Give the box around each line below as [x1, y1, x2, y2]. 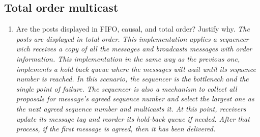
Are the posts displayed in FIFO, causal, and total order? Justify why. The [16, 23, 250, 34]
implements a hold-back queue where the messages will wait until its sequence [16, 63, 256, 74]
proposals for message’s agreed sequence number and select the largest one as [16, 93, 254, 104]
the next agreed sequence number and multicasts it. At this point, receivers [16, 103, 246, 114]
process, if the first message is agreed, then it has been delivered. [16, 123, 216, 134]
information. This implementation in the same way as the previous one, [16, 53, 240, 64]
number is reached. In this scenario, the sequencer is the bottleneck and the [16, 73, 249, 84]
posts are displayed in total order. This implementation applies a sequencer [16, 33, 249, 44]
